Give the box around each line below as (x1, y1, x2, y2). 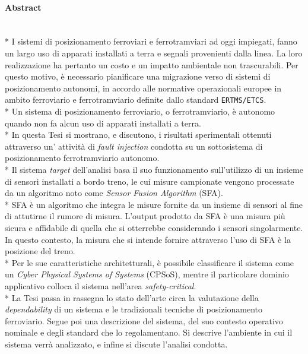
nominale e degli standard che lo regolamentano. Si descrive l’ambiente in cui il (5, 326, 293, 339)
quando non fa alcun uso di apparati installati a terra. (5, 116, 201, 129)
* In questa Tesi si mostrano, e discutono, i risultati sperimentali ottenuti (5, 128, 272, 141)
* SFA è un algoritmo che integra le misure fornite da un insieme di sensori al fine (5, 198, 303, 210)
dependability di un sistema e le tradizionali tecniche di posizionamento (5, 303, 263, 315)
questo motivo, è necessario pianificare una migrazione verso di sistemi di (5, 70, 271, 83)
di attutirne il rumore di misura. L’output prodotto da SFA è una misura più (5, 210, 285, 222)
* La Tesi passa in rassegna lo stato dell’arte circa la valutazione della (5, 291, 259, 304)
